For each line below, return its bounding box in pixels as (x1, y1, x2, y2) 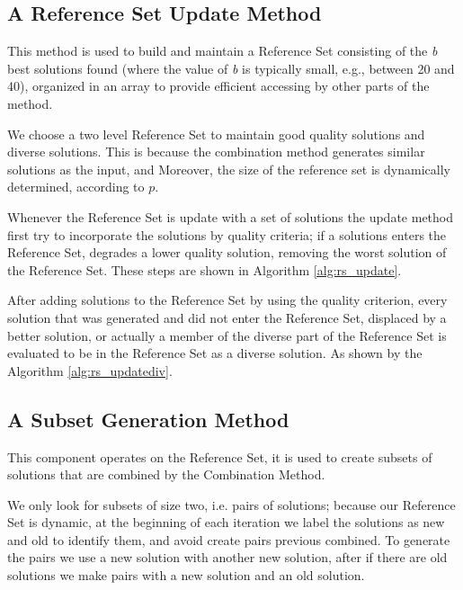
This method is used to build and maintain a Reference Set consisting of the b (7, 41, 438, 60)
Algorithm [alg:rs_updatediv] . (7, 361, 173, 380)
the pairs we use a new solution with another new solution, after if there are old (7, 548, 448, 567)
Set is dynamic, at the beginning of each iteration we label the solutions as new (7, 513, 445, 532)
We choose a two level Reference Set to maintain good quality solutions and (7, 124, 425, 143)
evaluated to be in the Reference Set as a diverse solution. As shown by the (7, 344, 423, 362)
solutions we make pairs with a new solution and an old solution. (7, 566, 365, 585)
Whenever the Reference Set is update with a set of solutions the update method (7, 207, 454, 226)
